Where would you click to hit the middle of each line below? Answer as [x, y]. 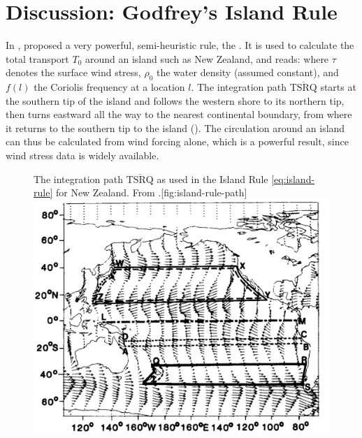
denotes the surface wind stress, [73, 72]
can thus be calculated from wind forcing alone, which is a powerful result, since [177, 141]
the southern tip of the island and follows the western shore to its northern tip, [175, 100]
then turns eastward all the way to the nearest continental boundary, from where [179, 114]
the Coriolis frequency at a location [109, 87]
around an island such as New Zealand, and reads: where [207, 58]
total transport [37, 58]
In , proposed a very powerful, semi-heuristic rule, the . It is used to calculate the [180, 45]
